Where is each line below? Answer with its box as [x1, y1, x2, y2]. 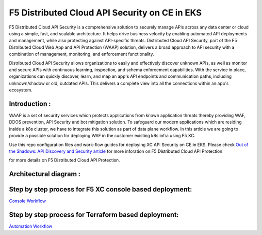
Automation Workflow [9, 223, 53, 229]
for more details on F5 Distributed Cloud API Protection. [9, 157, 120, 163]
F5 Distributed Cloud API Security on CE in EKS [9, 7, 202, 18]
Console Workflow [9, 198, 46, 204]
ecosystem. [9, 87, 33, 93]
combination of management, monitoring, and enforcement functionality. [9, 51, 154, 57]
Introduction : [9, 100, 51, 108]
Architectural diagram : [9, 170, 81, 178]
